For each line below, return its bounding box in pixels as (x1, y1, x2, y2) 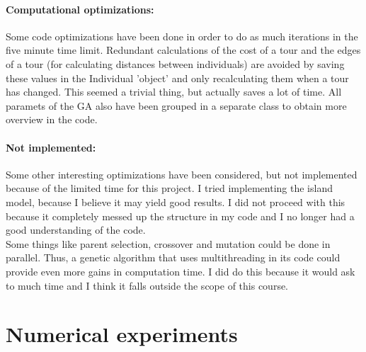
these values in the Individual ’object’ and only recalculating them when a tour (6, 70, 349, 85)
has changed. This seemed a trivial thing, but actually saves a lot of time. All (6, 84, 342, 99)
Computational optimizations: (6, 1, 154, 16)
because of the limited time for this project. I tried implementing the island (6, 181, 333, 195)
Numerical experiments (6, 319, 238, 348)
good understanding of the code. (6, 222, 146, 237)
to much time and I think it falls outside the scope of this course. (6, 278, 289, 293)
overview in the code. (6, 112, 98, 127)
